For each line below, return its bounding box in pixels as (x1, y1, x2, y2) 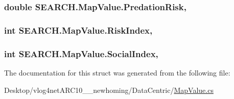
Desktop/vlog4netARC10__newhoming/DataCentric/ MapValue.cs (4, 84, 214, 95)
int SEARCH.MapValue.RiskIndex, (4, 23, 153, 36)
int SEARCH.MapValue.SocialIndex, (4, 47, 158, 60)
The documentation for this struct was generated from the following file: (4, 67, 230, 78)
